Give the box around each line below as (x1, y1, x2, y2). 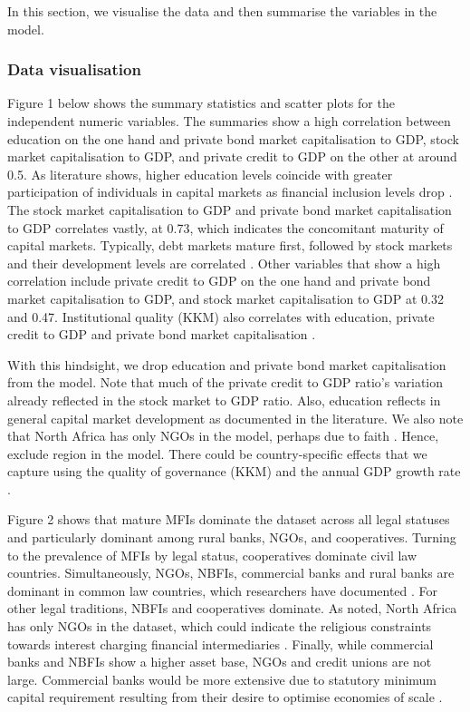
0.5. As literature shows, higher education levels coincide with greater (7, 164, 393, 183)
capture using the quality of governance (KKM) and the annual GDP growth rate (7, 462, 461, 481)
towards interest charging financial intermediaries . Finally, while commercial (7, 634, 434, 653)
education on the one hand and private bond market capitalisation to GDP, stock (7, 129, 459, 148)
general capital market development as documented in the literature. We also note (7, 408, 464, 427)
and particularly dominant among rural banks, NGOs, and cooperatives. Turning (7, 528, 456, 547)
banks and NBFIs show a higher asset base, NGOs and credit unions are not (7, 652, 432, 671)
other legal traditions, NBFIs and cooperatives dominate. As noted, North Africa (7, 599, 457, 618)
